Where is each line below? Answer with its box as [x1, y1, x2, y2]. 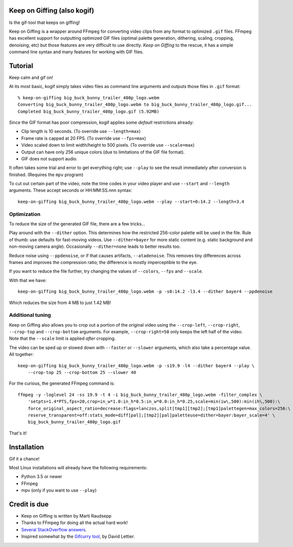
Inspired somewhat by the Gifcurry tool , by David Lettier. [21, 533, 135, 540]
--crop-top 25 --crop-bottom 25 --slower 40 [27, 370, 136, 375]
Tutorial [9, 62, 34, 70]
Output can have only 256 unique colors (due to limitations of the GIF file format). [21, 149, 185, 155]
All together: [9, 351, 34, 357]
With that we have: [9, 277, 47, 283]
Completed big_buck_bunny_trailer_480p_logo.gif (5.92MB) [18, 109, 160, 114]
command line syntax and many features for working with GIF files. [9, 49, 144, 55]
